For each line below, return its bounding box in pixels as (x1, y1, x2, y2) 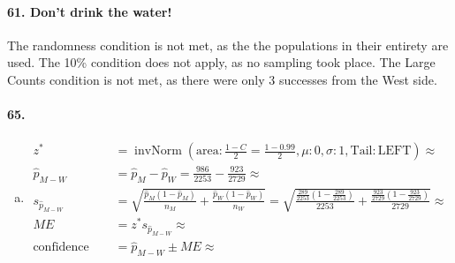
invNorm (134, 145, 182, 158)
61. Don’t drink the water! (7, 2, 172, 20)
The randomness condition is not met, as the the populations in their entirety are (7, 35, 449, 54)
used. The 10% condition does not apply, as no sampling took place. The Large (7, 53, 436, 71)
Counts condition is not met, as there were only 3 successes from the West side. (7, 70, 437, 88)
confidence (33, 241, 89, 254)
